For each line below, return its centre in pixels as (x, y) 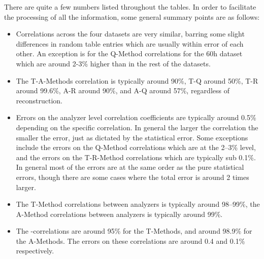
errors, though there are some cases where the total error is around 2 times (133, 177)
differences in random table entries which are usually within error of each (130, 43)
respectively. (35, 251)
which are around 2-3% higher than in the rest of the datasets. (113, 63)
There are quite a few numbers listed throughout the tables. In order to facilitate (130, 7)
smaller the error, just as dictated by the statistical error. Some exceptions (132, 137)
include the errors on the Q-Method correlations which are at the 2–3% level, (136, 147)
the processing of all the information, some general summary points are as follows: (132, 16)
